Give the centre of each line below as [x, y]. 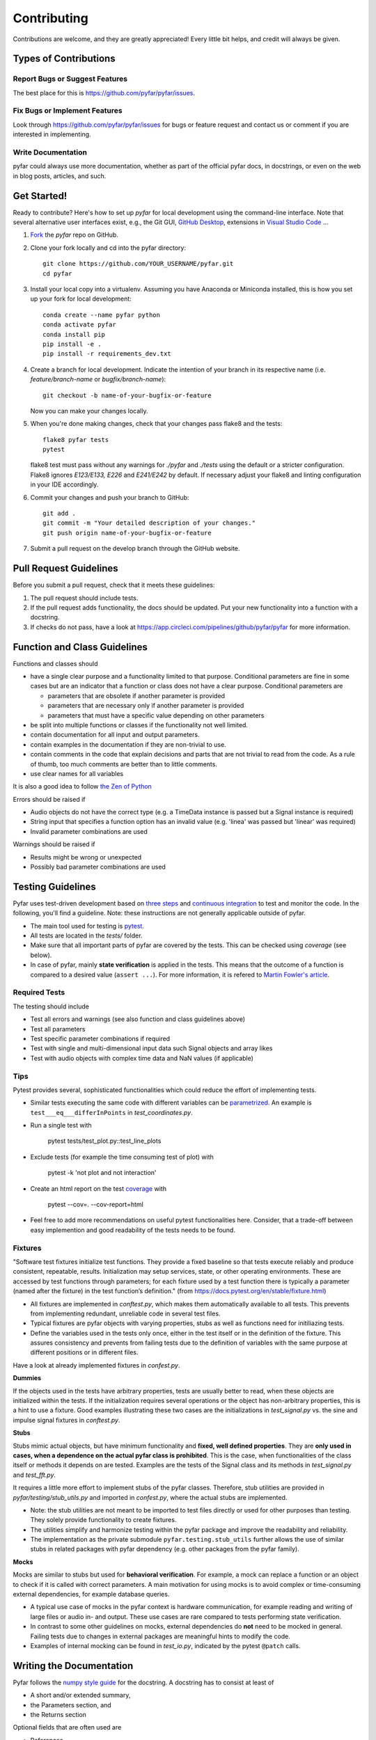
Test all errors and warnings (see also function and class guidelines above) [138, 1019]
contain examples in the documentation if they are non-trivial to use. [128, 744]
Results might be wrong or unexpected [86, 857]
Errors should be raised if [49, 799]
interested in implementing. [52, 134]
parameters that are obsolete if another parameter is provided [136, 695]
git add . [59, 514]
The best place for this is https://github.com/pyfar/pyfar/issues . [104, 93]
